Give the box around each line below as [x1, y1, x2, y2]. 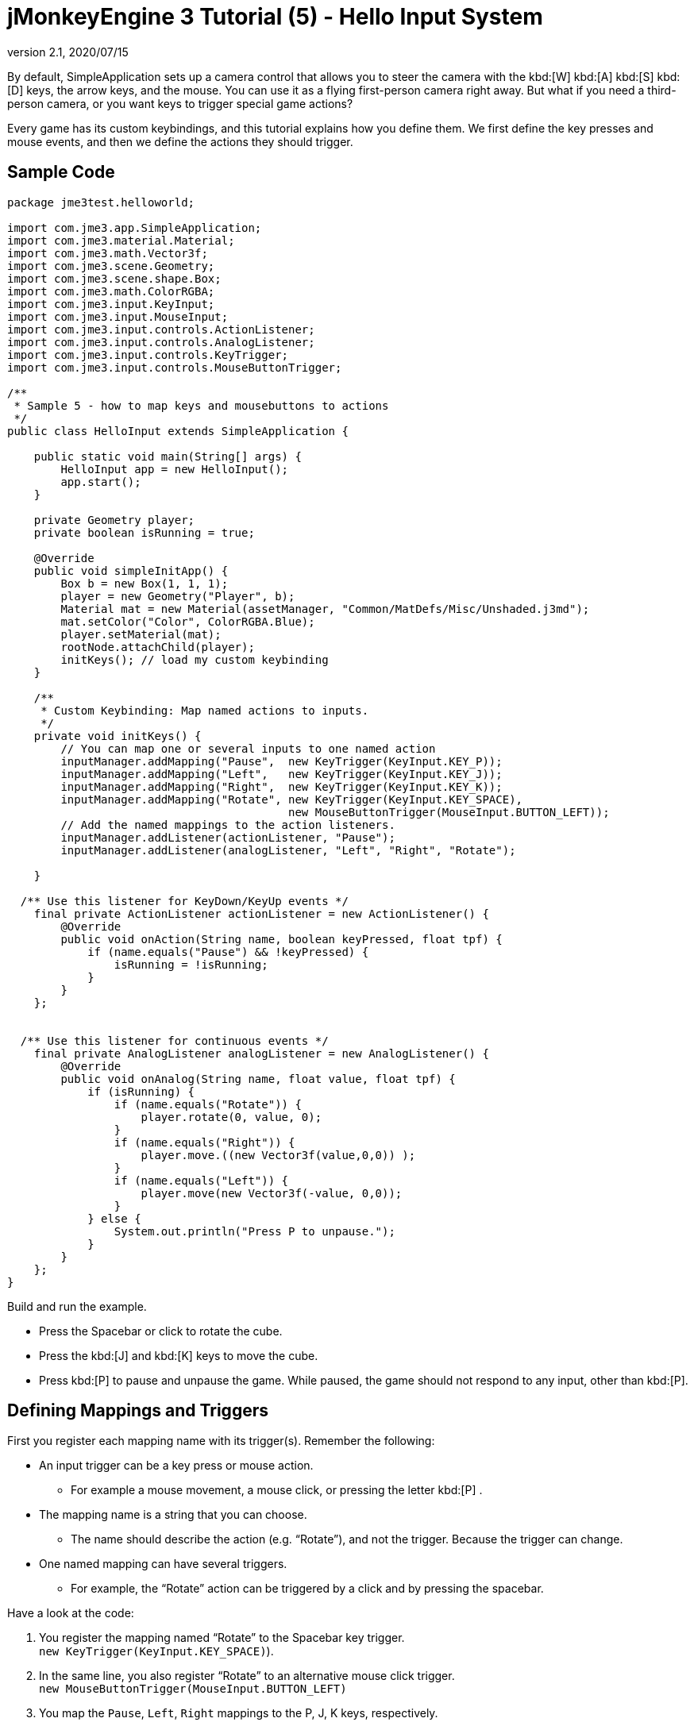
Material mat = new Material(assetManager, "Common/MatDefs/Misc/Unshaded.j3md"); [60, 602, 590, 615]
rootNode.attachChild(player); [60, 640, 255, 653]
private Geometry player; [33, 513, 195, 526]
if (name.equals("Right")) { [114, 1135, 295, 1149]
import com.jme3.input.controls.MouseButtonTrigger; [7, 360, 342, 374]
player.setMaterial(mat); [60, 627, 222, 641]
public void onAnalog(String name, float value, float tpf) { [60, 1072, 456, 1085]
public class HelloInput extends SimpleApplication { [7, 424, 349, 437]
